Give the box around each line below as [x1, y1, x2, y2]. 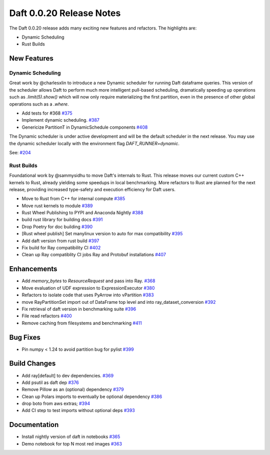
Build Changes [9, 359, 56, 368]
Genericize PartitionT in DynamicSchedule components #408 [21, 124, 148, 130]
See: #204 [9, 150, 31, 155]
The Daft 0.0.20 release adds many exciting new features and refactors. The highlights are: [9, 25, 197, 31]
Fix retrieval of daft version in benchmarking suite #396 [21, 306, 136, 312]
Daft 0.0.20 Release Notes [9, 8, 121, 19]
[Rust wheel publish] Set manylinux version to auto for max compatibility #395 [21, 231, 183, 237]
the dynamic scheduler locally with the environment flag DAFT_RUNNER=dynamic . [9, 140, 180, 146]
